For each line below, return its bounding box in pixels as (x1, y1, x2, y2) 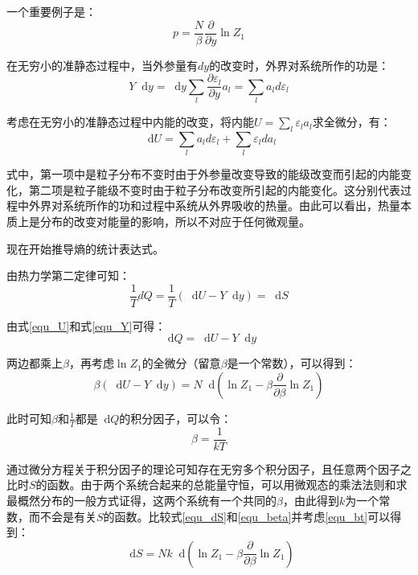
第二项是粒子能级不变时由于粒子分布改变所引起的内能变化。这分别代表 (28, 181, 400, 198)
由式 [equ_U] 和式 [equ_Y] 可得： (6, 317, 166, 334)
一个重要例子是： (6, 3, 96, 19)
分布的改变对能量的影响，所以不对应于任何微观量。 (39, 212, 310, 229)
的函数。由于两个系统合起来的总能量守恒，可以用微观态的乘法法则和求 (35, 476, 408, 493)
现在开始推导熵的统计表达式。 (6, 240, 164, 257)
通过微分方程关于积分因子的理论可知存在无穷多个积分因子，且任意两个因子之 (6, 460, 412, 477)
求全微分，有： (312, 113, 391, 130)
